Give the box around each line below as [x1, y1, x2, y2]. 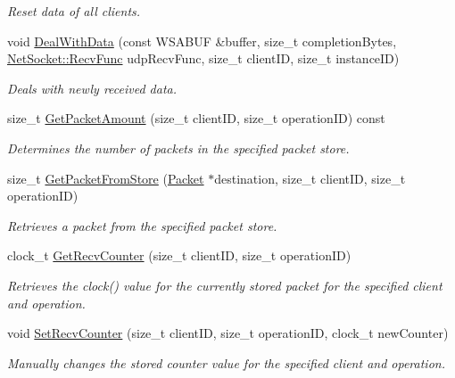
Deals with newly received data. [7, 78, 178, 97]
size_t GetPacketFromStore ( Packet [7, 168, 204, 187]
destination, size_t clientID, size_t [214, 168, 406, 187]
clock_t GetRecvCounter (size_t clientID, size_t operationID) [7, 246, 352, 265]
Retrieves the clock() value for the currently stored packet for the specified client [7, 275, 443, 294]
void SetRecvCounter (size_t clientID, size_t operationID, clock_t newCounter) [7, 324, 449, 342]
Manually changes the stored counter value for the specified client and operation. [7, 353, 445, 372]
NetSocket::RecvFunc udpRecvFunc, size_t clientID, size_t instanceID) [7, 49, 400, 68]
